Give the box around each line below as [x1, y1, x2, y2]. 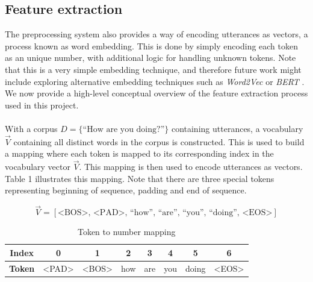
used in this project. [5, 98, 79, 111]
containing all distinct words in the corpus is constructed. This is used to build [13, 135, 305, 148]
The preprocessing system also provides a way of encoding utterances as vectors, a [5, 28, 308, 40]
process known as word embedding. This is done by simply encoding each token [5, 39, 299, 52]
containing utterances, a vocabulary [171, 122, 303, 134]
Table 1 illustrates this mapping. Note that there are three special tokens [5, 172, 274, 184]
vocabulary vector [5, 160, 70, 173]
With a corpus [5, 122, 58, 134]
